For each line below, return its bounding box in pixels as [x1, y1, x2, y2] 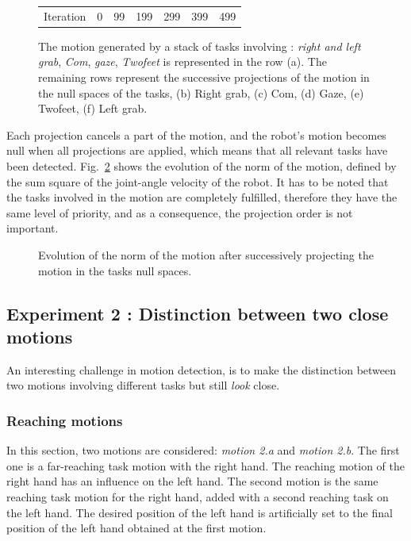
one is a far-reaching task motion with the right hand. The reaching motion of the [6, 457, 405, 474]
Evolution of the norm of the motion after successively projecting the [38, 246, 374, 263]
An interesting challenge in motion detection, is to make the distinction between [6, 361, 397, 378]
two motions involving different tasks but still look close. [6, 377, 280, 393]
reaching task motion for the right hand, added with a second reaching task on [6, 488, 389, 505]
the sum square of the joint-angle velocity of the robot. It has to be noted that [6, 173, 389, 190]
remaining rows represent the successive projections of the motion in [38, 69, 370, 86]
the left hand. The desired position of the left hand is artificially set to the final [6, 504, 393, 520]
